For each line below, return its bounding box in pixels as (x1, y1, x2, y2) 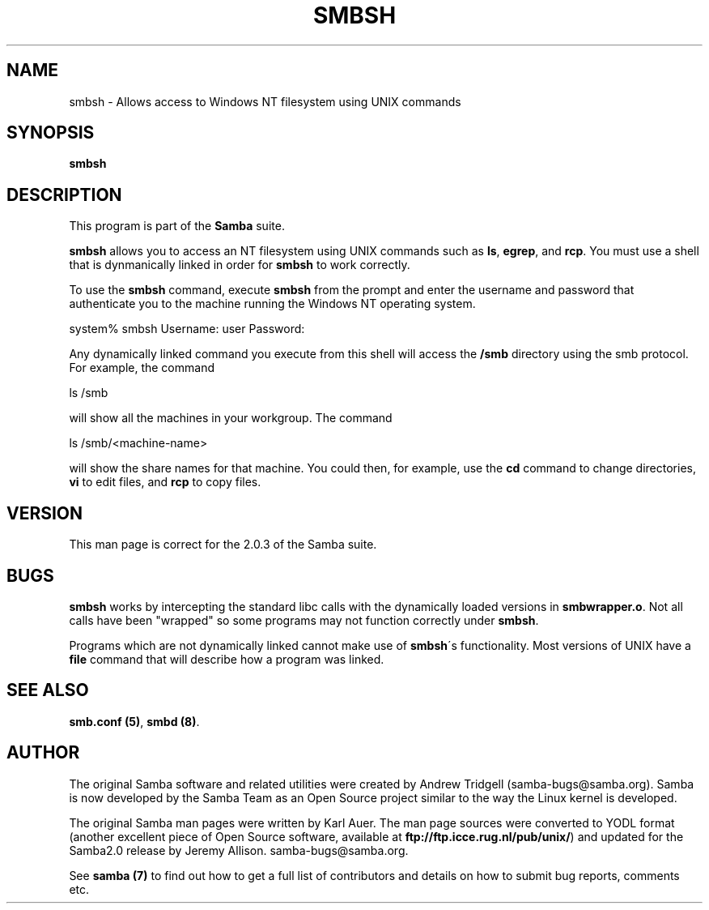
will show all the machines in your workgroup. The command (69, 411, 393, 425)
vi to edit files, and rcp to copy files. (69, 475, 261, 489)
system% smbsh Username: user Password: (69, 322, 305, 336)
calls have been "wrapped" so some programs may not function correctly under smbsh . (69, 613, 539, 627)
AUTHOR (6, 742, 80, 763)
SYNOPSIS (6, 122, 95, 143)
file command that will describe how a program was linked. (69, 652, 384, 666)
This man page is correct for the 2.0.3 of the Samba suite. (69, 537, 377, 552)
